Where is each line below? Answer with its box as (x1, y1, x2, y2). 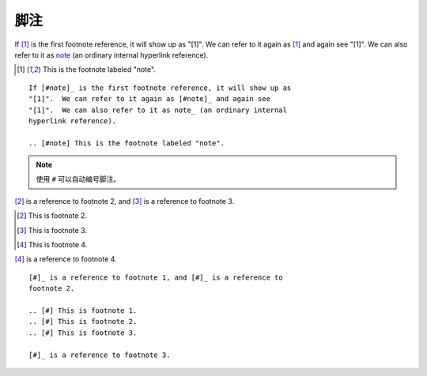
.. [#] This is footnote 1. (28, 306, 138, 315)
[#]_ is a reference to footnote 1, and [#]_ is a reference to (28, 273, 284, 282)
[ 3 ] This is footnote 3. (17, 225, 87, 235)
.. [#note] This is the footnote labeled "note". (28, 138, 225, 148)
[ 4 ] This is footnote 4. (17, 240, 88, 250)
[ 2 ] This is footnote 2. (17, 211, 87, 220)
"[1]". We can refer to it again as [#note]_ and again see (28, 95, 270, 103)
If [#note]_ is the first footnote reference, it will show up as (28, 83, 292, 92)
